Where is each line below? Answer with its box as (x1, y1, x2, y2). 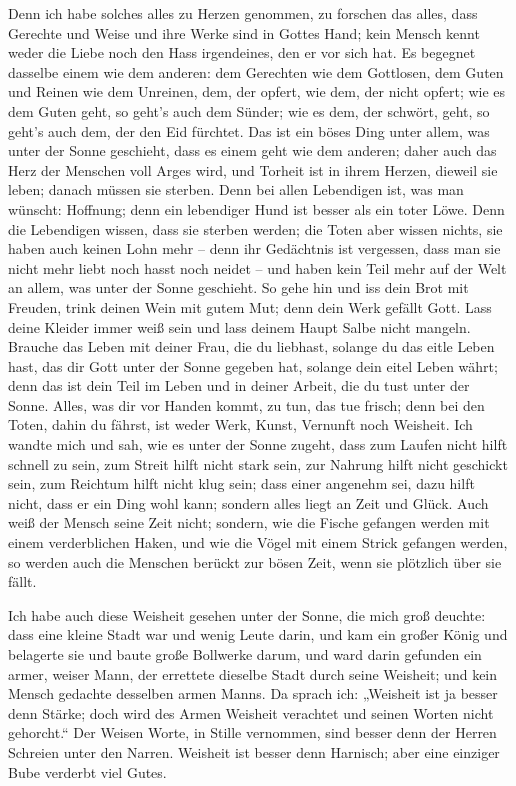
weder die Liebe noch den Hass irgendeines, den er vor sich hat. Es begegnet (8, 42, 476, 63)
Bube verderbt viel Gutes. (8, 761, 167, 782)
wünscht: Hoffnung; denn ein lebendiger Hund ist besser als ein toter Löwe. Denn (8, 198, 505, 219)
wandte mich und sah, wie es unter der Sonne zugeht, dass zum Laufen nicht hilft (8, 434, 508, 455)
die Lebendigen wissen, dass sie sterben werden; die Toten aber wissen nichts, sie (8, 218, 503, 239)
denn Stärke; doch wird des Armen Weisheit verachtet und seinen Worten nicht (8, 702, 494, 723)
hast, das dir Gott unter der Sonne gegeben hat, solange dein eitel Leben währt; (8, 355, 498, 376)
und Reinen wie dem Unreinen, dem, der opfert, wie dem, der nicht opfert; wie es (8, 81, 506, 102)
